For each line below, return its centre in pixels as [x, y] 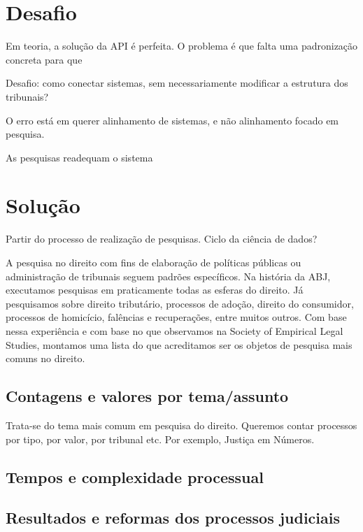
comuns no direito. [45, 358]
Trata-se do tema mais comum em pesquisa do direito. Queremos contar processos [181, 425]
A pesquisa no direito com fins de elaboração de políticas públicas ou [154, 262]
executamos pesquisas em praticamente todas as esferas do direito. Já [155, 290]
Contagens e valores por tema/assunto [147, 396]
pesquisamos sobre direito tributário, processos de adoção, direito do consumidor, [180, 303]
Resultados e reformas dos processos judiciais [173, 518]
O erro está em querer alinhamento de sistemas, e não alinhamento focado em [172, 120]
